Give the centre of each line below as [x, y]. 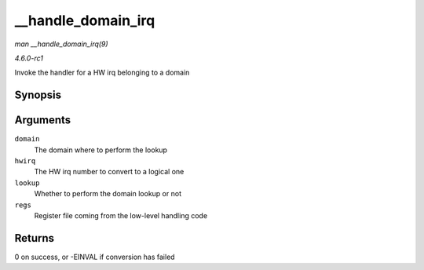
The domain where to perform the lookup [101, 150]
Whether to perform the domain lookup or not [108, 194]
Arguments [43, 120]
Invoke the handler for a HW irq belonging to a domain [102, 73]
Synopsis [38, 95]
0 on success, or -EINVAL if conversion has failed [95, 257]
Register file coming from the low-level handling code [121, 215]
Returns [35, 238]
